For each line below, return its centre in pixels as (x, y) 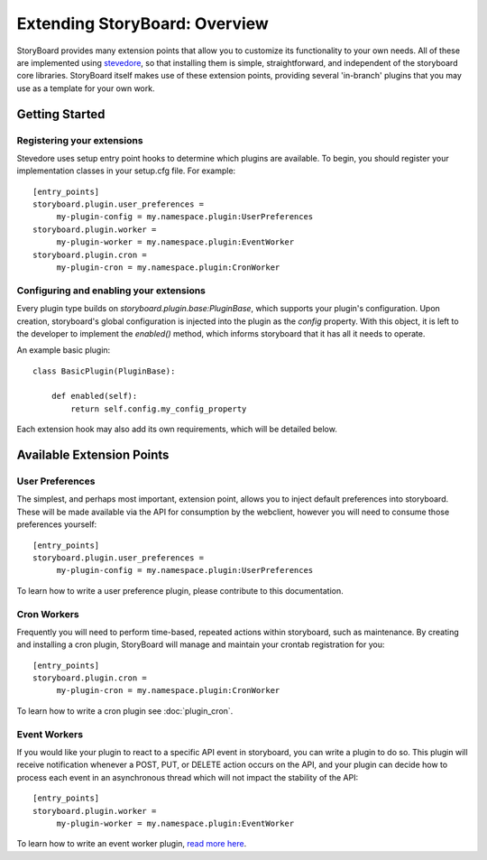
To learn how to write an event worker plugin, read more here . (132, 844)
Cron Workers (48, 614)
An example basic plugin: (64, 350)
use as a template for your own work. (86, 88)
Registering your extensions (80, 140)
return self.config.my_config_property (159, 409)
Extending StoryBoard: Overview (143, 23)
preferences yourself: (57, 524)
